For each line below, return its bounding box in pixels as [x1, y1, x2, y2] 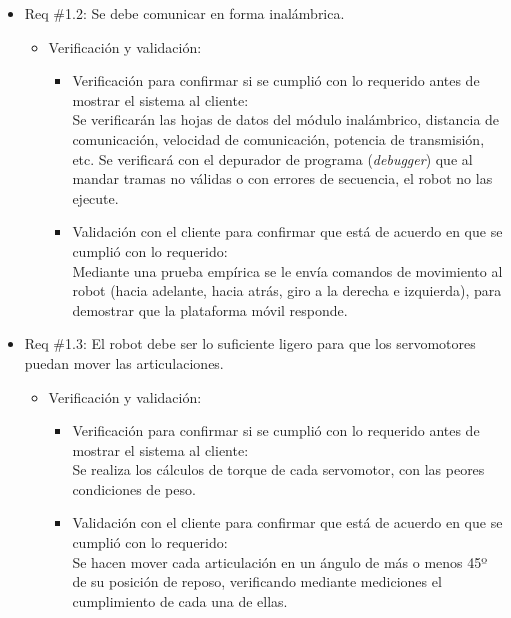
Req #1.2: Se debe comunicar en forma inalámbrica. [24, 3, 345, 23]
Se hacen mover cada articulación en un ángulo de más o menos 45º [72, 551, 488, 572]
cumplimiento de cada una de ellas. [72, 590, 288, 611]
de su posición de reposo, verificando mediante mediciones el [72, 571, 442, 592]
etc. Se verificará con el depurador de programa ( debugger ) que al [72, 148, 473, 169]
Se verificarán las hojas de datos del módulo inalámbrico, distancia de [72, 109, 500, 130]
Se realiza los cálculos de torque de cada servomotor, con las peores [72, 459, 485, 480]
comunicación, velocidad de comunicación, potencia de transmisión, [72, 128, 485, 149]
